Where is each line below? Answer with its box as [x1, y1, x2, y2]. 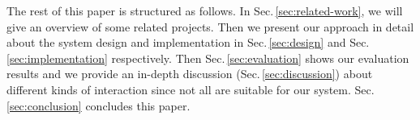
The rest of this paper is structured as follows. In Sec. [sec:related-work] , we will [6, 2, 403, 19]
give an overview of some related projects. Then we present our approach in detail [6, 18, 414, 35]
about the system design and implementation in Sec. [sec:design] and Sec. [6, 34, 370, 51]
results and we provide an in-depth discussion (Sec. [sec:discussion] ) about [6, 65, 373, 82]
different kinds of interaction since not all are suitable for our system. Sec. [6, 81, 375, 97]
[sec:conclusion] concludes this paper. [6, 97, 191, 114]
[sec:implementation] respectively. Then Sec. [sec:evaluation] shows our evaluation [6, 49, 409, 66]
